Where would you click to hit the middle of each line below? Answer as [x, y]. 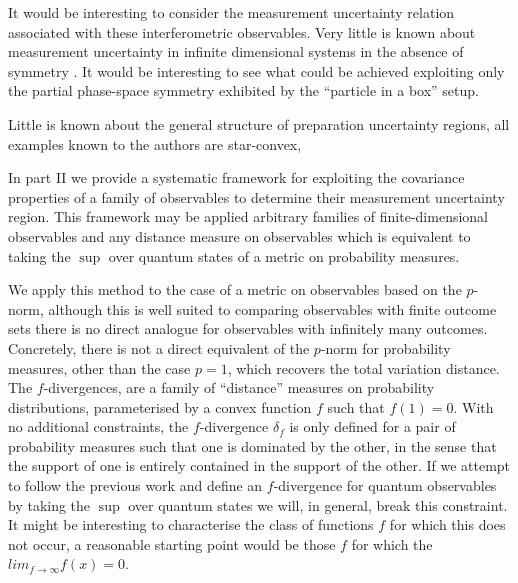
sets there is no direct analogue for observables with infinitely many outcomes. [248, 328]
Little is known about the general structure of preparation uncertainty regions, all [259, 123]
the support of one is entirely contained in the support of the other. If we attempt [259, 465]
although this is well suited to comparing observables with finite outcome [272, 308]
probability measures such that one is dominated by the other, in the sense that [252, 445]
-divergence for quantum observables [385, 485]
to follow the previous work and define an [135, 485]
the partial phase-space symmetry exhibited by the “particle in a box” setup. [243, 90]
